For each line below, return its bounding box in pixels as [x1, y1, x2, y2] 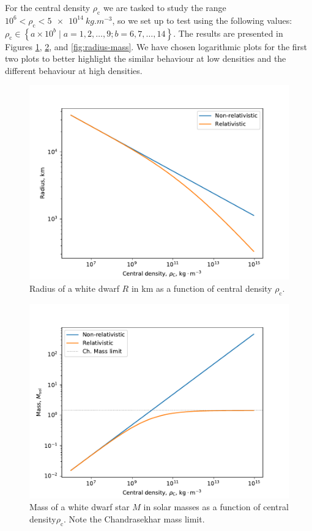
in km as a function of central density [131, 281, 272, 294]
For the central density [5, 1, 91, 13]
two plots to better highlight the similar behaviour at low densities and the [5, 52, 286, 65]
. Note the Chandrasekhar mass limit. [64, 512, 205, 525]
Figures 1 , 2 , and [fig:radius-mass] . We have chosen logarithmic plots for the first [5, 40, 308, 53]
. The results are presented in [173, 26, 283, 39]
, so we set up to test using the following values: [112, 13, 292, 26]
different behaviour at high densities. [5, 64, 143, 76]
